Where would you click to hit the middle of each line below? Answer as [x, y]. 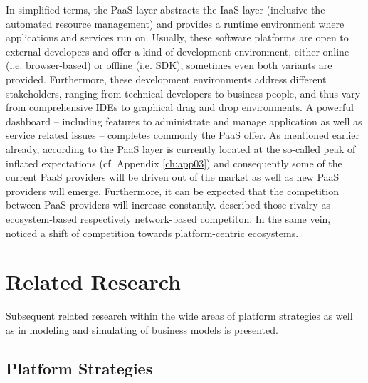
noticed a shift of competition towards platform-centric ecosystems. [152, 232]
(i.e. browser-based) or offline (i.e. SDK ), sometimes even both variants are [169, 65]
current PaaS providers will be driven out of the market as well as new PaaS [173, 177]
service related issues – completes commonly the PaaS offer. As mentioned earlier [183, 135]
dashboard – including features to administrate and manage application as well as [184, 121]
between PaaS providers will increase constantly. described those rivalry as [168, 205]
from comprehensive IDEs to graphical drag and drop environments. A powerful [180, 107]
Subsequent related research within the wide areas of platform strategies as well [179, 316]
